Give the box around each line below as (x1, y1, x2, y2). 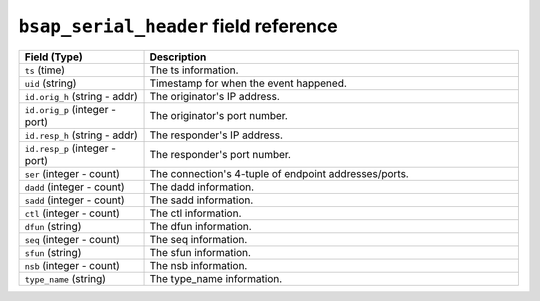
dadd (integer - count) (24, 180, 125, 194)
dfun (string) (24, 219, 82, 233)
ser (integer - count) (24, 166, 120, 180)
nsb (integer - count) (24, 258, 120, 272)
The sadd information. (149, 193, 254, 207)
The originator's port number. (149, 108, 289, 122)
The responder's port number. (149, 147, 292, 161)
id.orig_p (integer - (24, 102, 117, 116)
